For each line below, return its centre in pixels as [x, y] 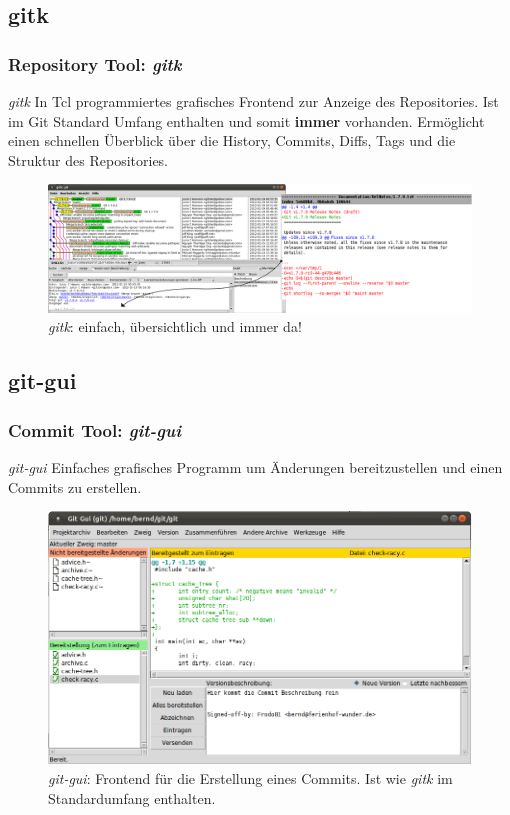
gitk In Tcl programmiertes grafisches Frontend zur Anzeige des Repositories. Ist [253, 101]
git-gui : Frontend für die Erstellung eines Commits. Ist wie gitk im [250, 778]
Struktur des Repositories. [88, 159]
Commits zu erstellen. [75, 486]
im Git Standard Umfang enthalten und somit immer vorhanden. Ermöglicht [246, 120]
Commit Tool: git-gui [94, 429]
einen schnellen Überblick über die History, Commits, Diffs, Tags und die [232, 140]
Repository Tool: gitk [95, 63]
